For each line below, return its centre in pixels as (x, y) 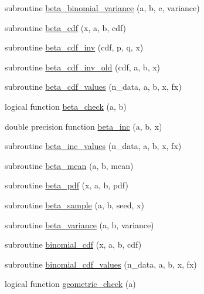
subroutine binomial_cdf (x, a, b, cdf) (73, 244)
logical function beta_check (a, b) (66, 106)
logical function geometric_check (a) (70, 284)
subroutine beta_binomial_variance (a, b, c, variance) (102, 8)
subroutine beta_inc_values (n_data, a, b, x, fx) (93, 146)
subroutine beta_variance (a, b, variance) (79, 224)
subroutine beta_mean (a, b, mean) (69, 165)
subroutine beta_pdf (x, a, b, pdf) (67, 185)
